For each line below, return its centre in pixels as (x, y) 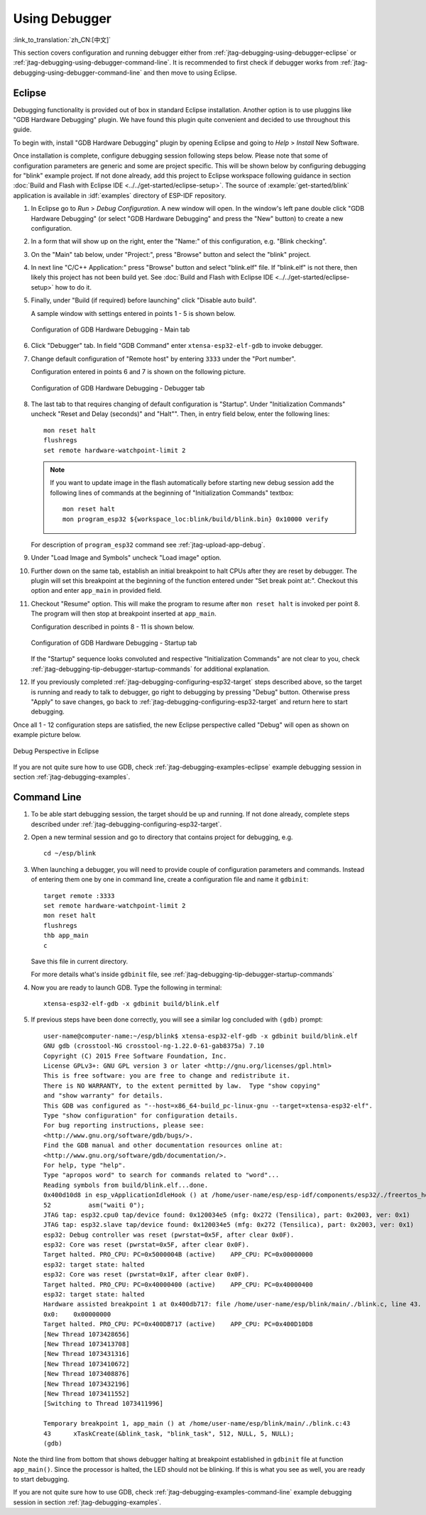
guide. (22, 130)
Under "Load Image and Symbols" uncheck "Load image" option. (126, 558)
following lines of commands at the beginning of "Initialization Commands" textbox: (172, 493)
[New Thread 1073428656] (87, 1334)
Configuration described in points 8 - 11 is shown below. (113, 627)
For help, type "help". (85, 1165)
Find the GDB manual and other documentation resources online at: (163, 1145)
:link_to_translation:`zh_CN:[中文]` (62, 40)
